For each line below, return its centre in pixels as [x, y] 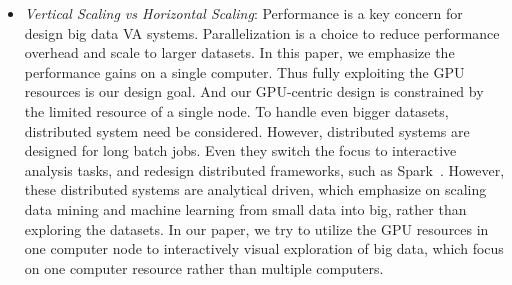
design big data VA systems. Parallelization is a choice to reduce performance [262, 32]
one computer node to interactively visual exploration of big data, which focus [264, 248]
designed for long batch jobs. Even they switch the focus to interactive [240, 150]
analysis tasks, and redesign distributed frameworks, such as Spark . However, [264, 169]
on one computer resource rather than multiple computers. [204, 267]
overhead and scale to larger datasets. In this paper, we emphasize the [239, 52]
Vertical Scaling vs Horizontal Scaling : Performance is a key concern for [243, 13]
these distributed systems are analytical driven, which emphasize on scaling [255, 189]
